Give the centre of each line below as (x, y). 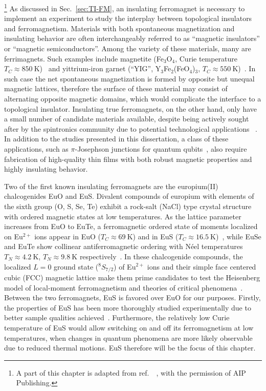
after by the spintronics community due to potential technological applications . (131, 128)
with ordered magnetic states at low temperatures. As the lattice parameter (123, 216)
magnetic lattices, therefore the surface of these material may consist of (116, 88)
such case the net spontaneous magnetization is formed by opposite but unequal (129, 78)
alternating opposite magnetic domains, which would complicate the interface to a (133, 98)
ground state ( (76, 266)
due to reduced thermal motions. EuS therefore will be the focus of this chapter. (130, 348)
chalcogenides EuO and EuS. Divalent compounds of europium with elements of (129, 196)
